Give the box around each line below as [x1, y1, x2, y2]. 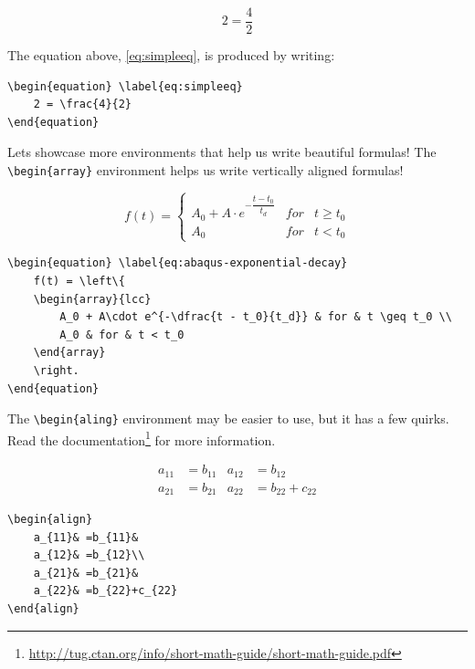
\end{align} [7, 602, 79, 615]
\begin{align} [7, 513, 93, 527]
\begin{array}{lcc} [33, 292, 152, 306]
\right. [33, 363, 79, 377]
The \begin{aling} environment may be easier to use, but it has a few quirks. [7, 409, 449, 428]
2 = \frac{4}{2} [33, 98, 132, 111]
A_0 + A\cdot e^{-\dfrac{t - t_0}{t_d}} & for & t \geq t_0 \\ [59, 310, 452, 324]
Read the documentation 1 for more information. [7, 427, 276, 449]
